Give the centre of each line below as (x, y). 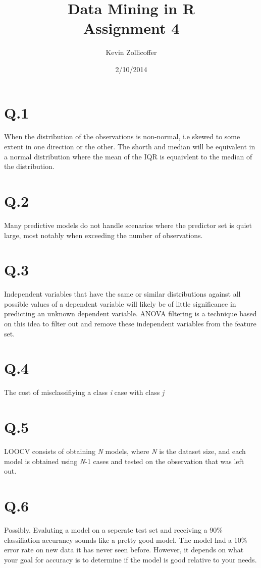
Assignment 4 (131, 28)
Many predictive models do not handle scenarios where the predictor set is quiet (128, 225)
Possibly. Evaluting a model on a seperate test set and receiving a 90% (113, 529)
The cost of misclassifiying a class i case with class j (84, 392)
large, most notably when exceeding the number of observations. (103, 235)
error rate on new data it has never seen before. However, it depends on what (124, 550)
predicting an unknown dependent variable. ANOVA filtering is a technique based (130, 314)
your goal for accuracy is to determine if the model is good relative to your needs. (130, 559)
